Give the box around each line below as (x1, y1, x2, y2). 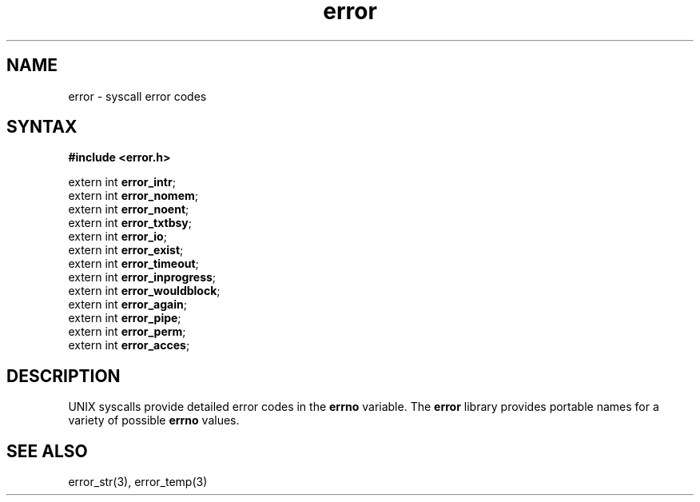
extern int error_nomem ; (68, 189, 198, 203)
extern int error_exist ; (68, 243, 184, 257)
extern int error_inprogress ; (68, 270, 217, 285)
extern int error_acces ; (68, 338, 190, 353)
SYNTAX (6, 117, 78, 137)
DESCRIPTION (6, 365, 121, 386)
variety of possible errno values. (68, 413, 240, 428)
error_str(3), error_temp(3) (68, 475, 208, 489)
